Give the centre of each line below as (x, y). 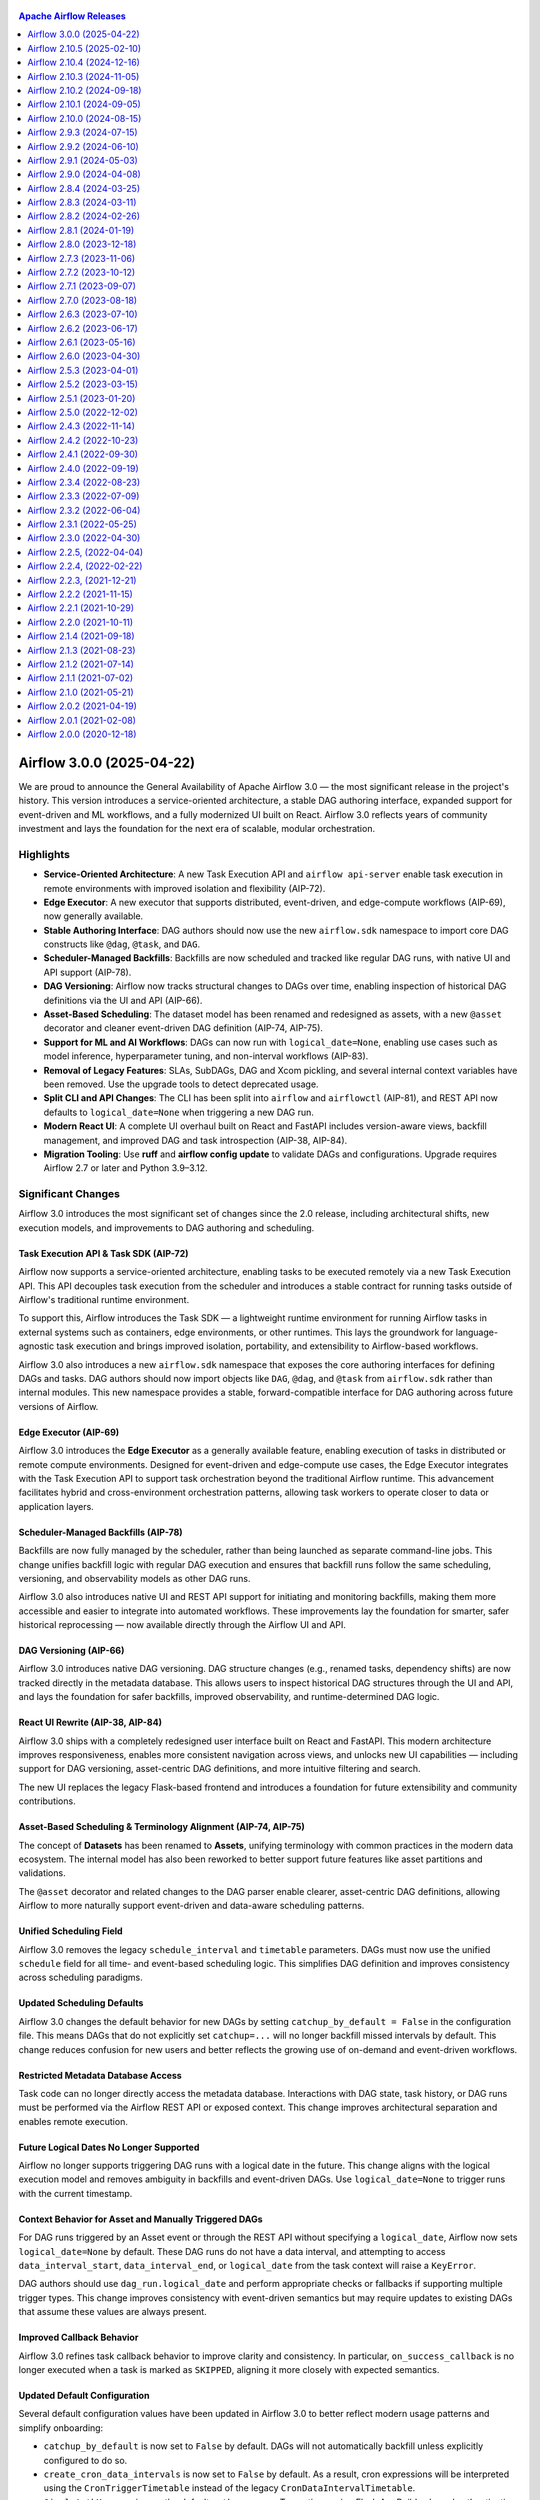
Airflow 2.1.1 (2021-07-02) (80, 678)
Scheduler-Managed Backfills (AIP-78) (101, 1532)
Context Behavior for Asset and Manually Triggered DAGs (141, 2219)
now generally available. (93, 916)
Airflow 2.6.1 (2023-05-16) (81, 342)
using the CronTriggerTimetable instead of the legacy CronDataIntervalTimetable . (229, 2488)
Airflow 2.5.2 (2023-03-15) (83, 384)
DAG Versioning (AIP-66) (71, 1651)
